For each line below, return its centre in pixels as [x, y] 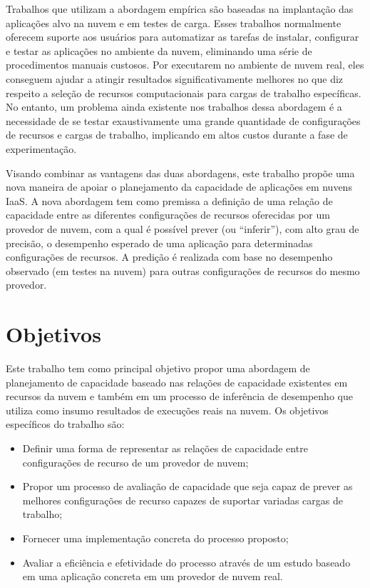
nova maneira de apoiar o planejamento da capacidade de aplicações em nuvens [179, 187]
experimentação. [41, 148]
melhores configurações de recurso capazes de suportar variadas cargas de [183, 500]
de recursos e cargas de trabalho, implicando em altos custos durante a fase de [177, 135]
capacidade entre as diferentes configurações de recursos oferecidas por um [168, 215]
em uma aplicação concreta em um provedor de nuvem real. [153, 576]
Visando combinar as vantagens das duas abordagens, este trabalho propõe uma [180, 173]
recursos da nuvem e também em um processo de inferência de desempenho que [179, 396]
